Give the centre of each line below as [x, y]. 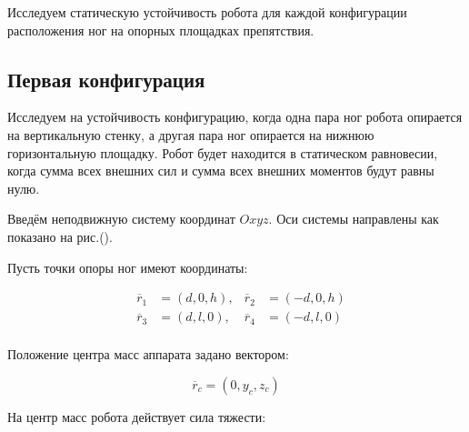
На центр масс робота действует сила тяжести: [137, 416]
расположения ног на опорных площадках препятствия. [161, 30]
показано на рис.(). [60, 236]
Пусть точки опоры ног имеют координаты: [128, 267]
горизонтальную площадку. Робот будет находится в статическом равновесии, [223, 152]
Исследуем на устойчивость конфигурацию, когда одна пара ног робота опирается [235, 117]
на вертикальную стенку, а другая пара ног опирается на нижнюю [191, 134]
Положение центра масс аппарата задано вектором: [148, 354]
